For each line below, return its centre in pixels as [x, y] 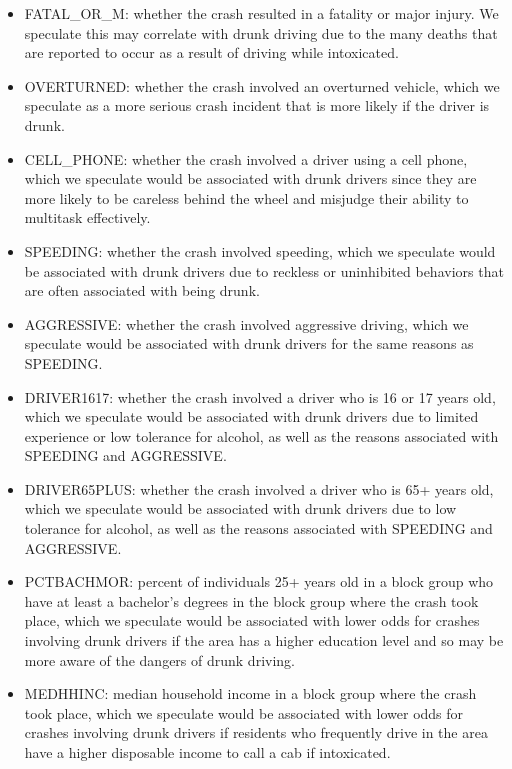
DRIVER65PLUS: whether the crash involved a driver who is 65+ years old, [259, 488]
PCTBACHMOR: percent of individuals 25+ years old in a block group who [259, 581]
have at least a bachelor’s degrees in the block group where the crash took [251, 600]
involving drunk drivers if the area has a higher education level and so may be [264, 640]
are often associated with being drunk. [142, 290]
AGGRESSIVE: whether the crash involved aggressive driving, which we [246, 323]
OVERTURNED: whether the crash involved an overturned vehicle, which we [262, 85]
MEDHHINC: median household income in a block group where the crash [250, 693]
